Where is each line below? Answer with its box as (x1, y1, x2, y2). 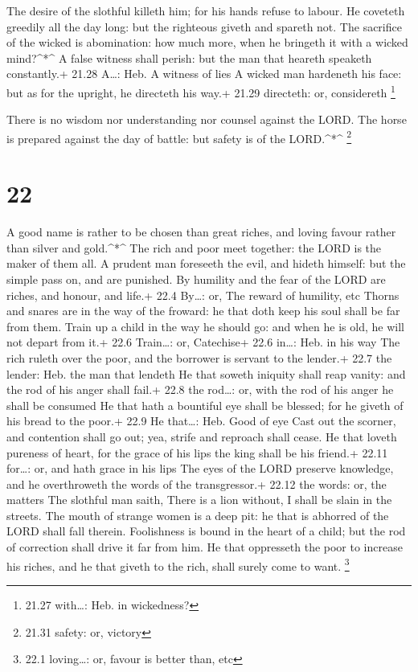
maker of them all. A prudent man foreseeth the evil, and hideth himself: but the (6, 255, 406, 272)
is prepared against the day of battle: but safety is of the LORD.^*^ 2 (6, 127, 352, 146)
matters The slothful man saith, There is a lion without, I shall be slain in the (6, 491, 392, 508)
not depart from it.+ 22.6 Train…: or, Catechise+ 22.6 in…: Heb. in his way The (6, 334, 400, 350)
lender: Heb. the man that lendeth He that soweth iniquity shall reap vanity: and (6, 365, 406, 382)
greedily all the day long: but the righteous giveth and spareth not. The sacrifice (6, 18, 402, 35)
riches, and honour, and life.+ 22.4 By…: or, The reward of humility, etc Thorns (6, 286, 400, 303)
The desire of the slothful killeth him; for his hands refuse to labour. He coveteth (6, 2, 405, 18)
